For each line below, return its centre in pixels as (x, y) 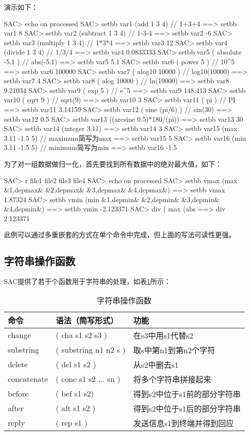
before (18, 394)
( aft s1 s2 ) (76, 408)
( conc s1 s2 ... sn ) (88, 379)
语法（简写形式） (87, 320)
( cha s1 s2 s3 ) (81, 335)
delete (18, 364)
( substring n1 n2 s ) (91, 350)
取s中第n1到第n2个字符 (174, 350)
